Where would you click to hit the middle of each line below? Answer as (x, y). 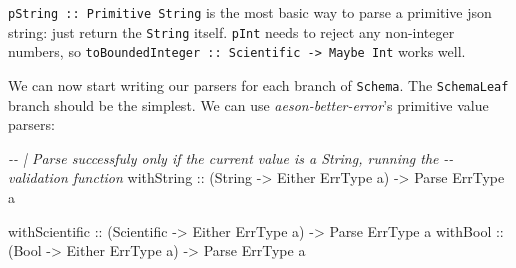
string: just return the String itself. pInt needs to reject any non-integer (231, 31)
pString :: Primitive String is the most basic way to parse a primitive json (250, 12)
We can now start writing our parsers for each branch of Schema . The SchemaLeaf (258, 84)
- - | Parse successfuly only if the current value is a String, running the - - (231, 157)
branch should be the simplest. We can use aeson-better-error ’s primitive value (248, 104)
